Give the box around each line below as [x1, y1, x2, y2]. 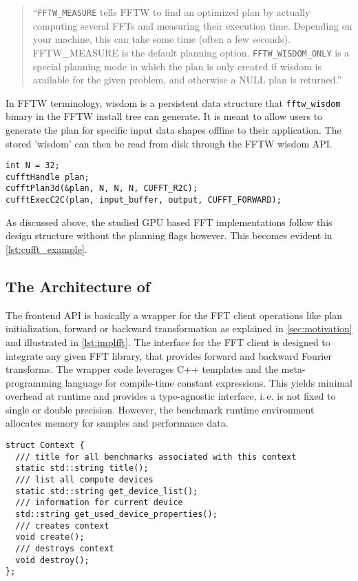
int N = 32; [6, 161, 60, 171]
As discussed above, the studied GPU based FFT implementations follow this [6, 214, 333, 229]
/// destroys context [15, 543, 114, 553]
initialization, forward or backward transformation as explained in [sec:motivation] [6, 321, 352, 336]
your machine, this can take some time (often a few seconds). [32, 32, 291, 46]
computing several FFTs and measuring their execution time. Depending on [32, 18, 352, 32]
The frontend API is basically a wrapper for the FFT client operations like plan [6, 307, 343, 322]
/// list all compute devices [15, 475, 154, 485]
